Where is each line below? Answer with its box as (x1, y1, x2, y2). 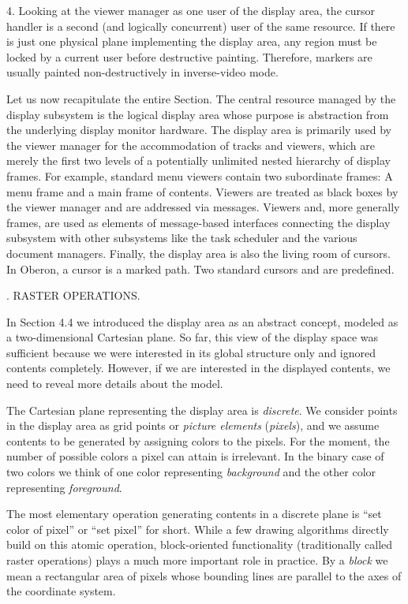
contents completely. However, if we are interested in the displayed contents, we (6, 360, 391, 376)
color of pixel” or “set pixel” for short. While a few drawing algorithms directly (6, 520, 389, 537)
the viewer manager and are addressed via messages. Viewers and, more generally (6, 199, 400, 215)
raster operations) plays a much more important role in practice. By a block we (6, 552, 388, 568)
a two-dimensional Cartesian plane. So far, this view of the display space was (6, 329, 379, 345)
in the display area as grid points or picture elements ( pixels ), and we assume (6, 417, 380, 434)
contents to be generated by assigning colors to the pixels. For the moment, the (6, 432, 390, 449)
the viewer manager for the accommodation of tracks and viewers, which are (6, 136, 376, 153)
